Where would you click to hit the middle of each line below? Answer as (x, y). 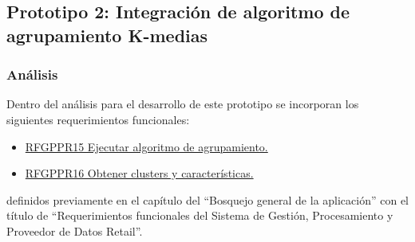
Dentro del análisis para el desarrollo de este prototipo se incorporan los (183, 104)
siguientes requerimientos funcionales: (98, 119)
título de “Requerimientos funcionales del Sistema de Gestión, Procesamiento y (200, 215)
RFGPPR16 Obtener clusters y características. (139, 173)
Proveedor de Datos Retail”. (75, 230)
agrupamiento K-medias (107, 35)
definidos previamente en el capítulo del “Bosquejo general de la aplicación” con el (208, 199)
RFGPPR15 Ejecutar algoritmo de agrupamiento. (146, 146)
